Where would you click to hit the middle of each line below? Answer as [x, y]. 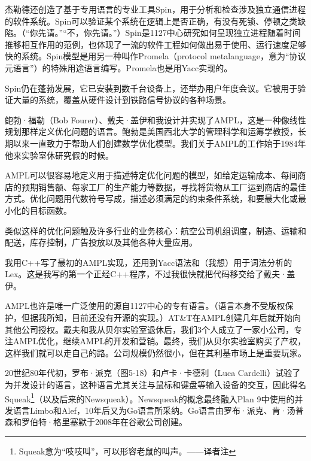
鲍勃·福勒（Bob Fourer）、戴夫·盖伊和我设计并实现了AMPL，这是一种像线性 [155, 119]
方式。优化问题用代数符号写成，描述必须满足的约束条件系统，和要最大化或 [151, 198]
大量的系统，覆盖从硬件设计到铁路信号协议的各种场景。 [122, 100]
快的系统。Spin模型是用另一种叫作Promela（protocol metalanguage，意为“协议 [155, 56]
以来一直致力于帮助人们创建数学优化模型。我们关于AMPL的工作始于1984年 [159, 143]
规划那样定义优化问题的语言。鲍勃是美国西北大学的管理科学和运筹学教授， [151, 131]
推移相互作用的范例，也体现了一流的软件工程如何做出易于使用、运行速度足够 [155, 44]
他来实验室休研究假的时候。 [59, 155]
